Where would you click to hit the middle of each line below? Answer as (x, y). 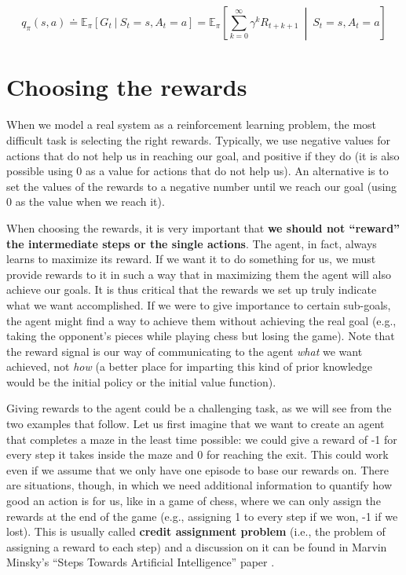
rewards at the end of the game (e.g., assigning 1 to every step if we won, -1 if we (202, 516)
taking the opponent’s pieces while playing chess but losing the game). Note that (201, 336)
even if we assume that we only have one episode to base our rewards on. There (198, 469)
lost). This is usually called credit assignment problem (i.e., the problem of (196, 531)
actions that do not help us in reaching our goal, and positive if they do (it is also (203, 155)
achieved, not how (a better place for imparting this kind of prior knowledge (190, 366)
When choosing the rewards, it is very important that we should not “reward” (203, 227)
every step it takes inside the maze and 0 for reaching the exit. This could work (198, 454)
